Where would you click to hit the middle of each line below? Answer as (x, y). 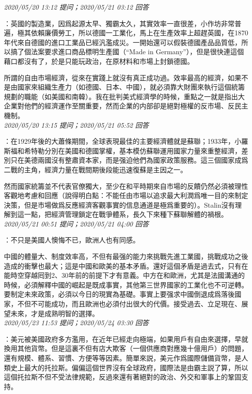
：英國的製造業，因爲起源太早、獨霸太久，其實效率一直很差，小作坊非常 (119, 23)
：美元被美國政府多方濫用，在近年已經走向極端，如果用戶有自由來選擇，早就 (126, 339)
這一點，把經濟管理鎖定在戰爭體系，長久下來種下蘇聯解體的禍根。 (122, 214)
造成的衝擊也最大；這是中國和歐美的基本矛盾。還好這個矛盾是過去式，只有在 (126, 265)
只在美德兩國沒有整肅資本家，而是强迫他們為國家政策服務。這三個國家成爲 (129, 160)
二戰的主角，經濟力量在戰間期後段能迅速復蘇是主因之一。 (95, 169)
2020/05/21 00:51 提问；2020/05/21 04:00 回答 (76, 223)
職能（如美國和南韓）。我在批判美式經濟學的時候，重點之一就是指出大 (134, 96)
